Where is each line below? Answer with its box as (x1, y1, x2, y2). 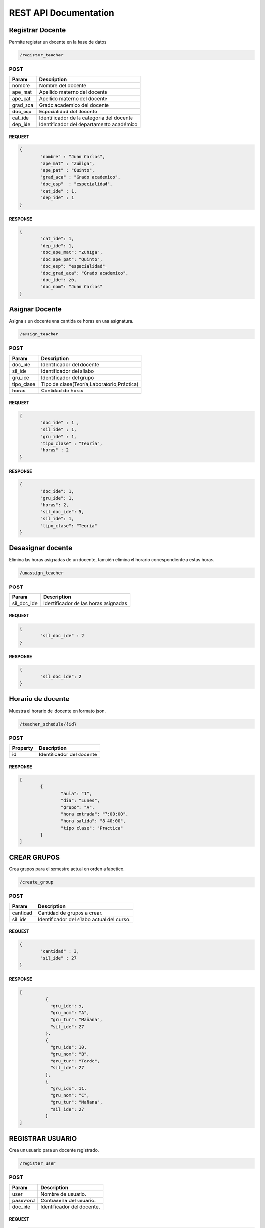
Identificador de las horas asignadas (43, 600, 128, 607)
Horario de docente (9, 695, 70, 703)
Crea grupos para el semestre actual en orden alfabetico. (9, 866, 125, 872)
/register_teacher (19, 52, 64, 58)
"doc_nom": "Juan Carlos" (40, 284, 103, 290)
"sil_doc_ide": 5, (40, 509, 84, 514)
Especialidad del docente (39, 108, 98, 115)
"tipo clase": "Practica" (60, 825, 123, 831)
